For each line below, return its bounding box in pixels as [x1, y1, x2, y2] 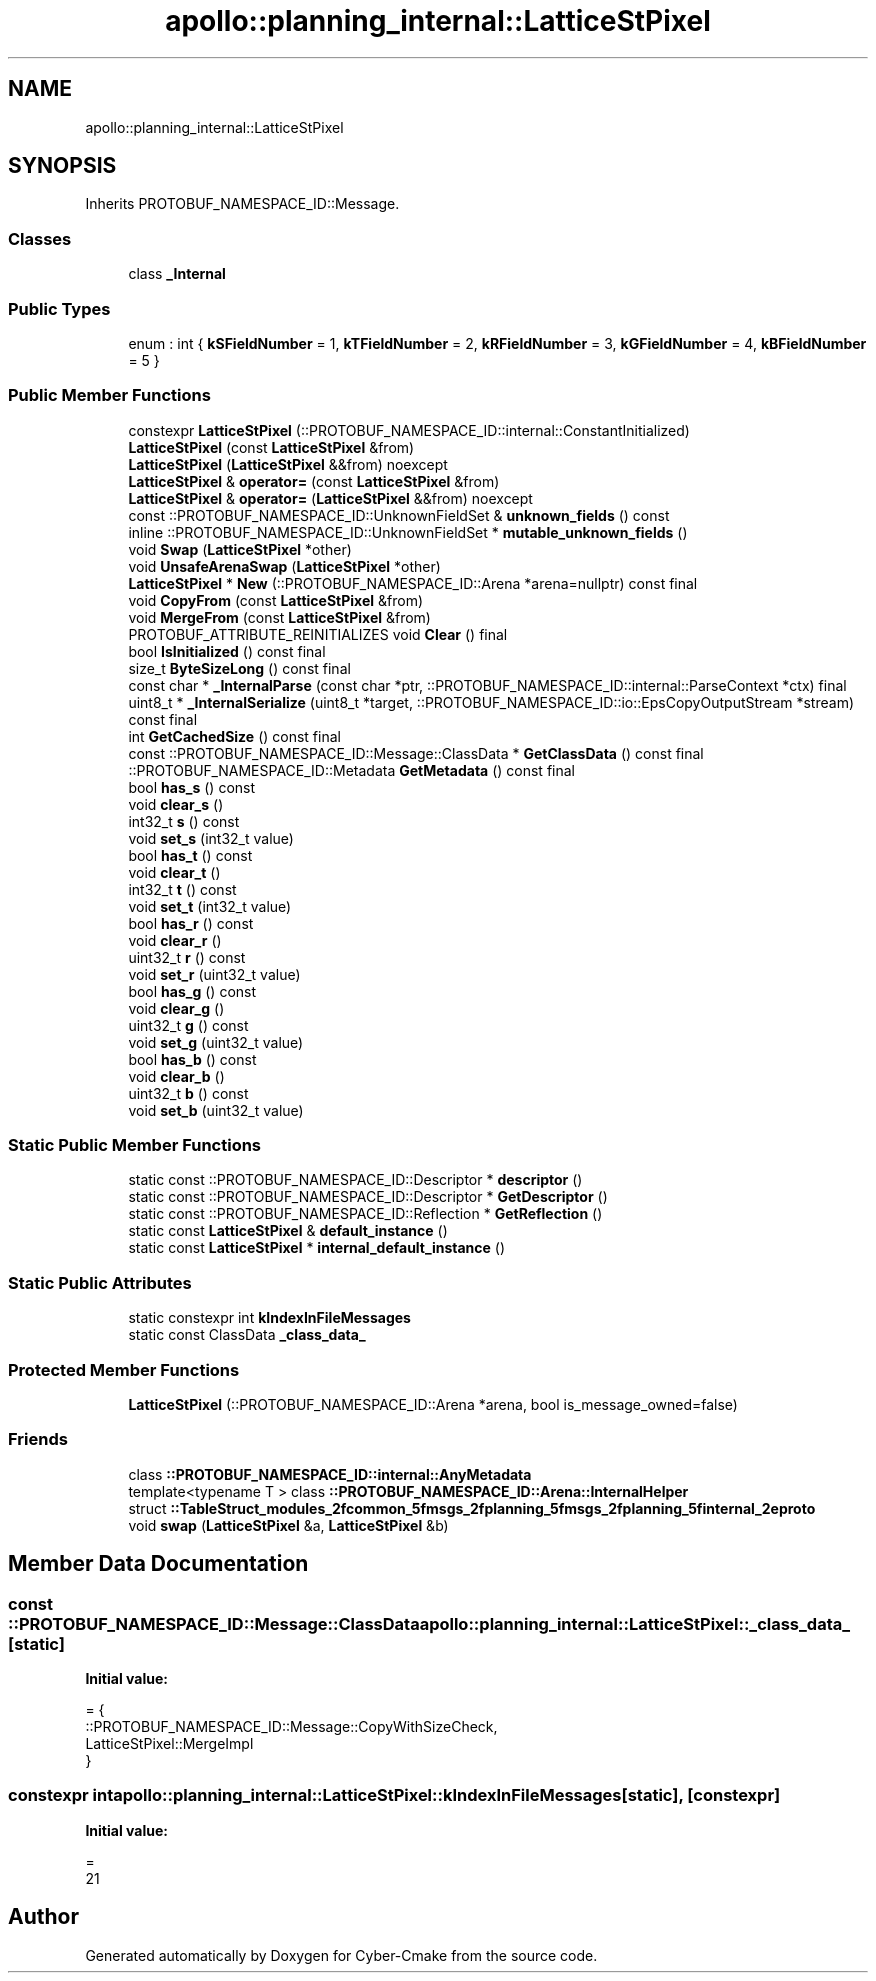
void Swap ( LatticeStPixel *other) [128, 540, 352, 558]
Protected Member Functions [8, 1359, 240, 1380]
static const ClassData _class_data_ [128, 1326, 366, 1344]
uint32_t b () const [128, 1084, 249, 1102]
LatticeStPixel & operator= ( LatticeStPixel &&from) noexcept [128, 489, 533, 507]
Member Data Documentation [8, 1551, 309, 1577]
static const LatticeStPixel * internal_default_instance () [128, 1239, 505, 1257]
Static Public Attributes [8, 1272, 192, 1293]
